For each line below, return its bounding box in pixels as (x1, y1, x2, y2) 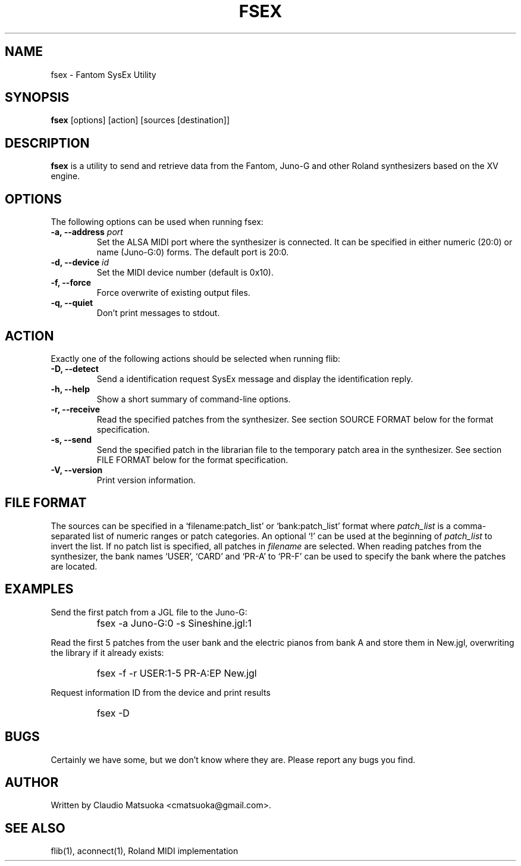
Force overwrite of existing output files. (96, 287, 250, 298)
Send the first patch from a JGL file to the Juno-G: (51, 606, 247, 617)
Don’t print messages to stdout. (96, 308, 220, 318)
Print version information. (96, 474, 196, 485)
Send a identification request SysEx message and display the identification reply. (96, 373, 413, 384)
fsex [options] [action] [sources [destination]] (51, 115, 230, 126)
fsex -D (96, 706, 130, 719)
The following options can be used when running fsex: (51, 217, 263, 227)
